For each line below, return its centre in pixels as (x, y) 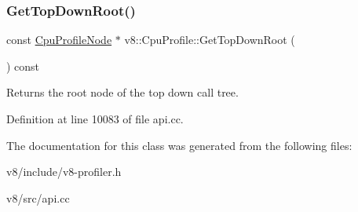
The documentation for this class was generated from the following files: (179, 145)
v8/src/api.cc (38, 197)
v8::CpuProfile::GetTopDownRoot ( (210, 40)
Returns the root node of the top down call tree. (122, 92)
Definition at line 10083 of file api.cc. (95, 119)
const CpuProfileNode (59, 40)
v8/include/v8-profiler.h (64, 172)
